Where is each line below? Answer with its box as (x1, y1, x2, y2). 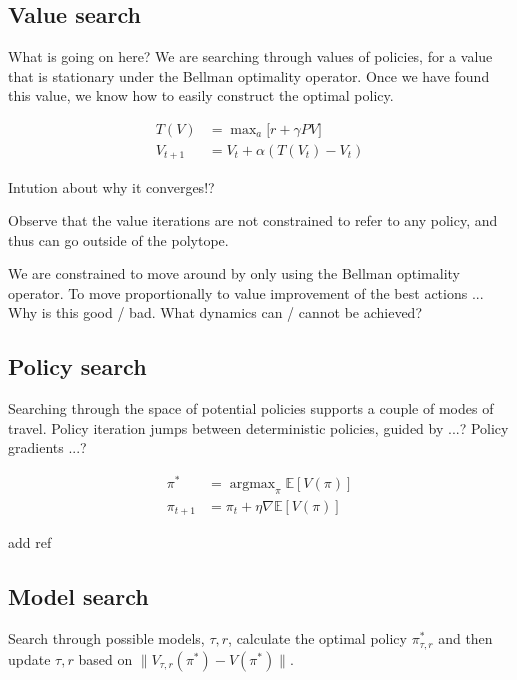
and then (438, 628, 493, 649)
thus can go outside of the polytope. (8, 229, 229, 250)
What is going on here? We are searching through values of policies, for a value (8, 46, 493, 67)
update (8, 648, 51, 669)
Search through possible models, (8, 628, 205, 649)
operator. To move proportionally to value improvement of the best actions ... (8, 282, 484, 303)
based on (78, 648, 133, 669)
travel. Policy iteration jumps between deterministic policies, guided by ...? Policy (8, 417, 509, 438)
